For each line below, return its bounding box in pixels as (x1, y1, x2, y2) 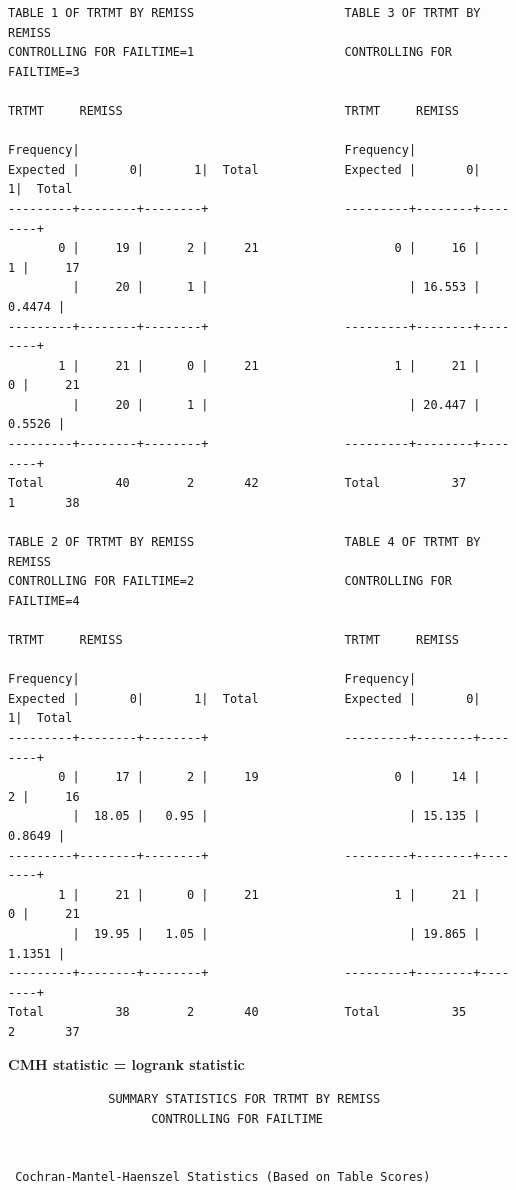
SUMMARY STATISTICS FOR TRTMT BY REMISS (108, 1092, 381, 1107)
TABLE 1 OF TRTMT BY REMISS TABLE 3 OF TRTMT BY (8, 6, 481, 20)
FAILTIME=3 (8, 64, 80, 79)
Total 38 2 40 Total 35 (8, 1005, 467, 1020)
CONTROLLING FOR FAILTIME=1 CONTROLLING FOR (8, 45, 452, 60)
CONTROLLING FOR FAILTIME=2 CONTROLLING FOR (8, 574, 452, 589)
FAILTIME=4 (8, 593, 80, 608)
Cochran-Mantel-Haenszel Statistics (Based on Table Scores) (15, 1170, 431, 1185)
